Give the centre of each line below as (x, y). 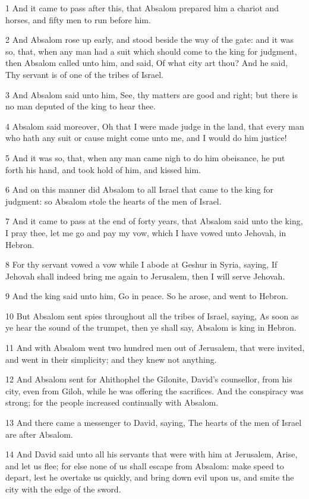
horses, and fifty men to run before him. (78, 19)
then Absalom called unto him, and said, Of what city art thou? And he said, (147, 63)
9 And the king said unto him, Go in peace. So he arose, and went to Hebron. (147, 296)
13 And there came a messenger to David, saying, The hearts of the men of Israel (154, 423)
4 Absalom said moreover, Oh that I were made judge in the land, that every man (155, 126)
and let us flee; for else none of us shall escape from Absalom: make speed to (145, 465)
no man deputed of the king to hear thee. (81, 106)
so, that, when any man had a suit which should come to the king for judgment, (151, 51)
